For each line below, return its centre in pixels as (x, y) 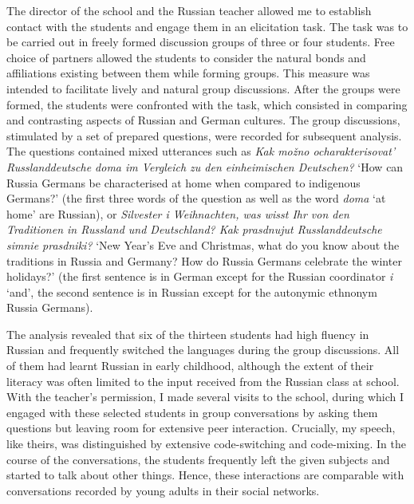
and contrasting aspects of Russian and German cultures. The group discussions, (203, 120)
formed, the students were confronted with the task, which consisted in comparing (207, 104)
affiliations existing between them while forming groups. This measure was (188, 73)
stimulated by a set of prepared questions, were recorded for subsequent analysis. (204, 135)
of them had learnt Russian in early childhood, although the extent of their (190, 366)
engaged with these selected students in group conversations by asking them (192, 412)
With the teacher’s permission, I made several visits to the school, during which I (205, 397)
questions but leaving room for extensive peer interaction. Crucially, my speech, (201, 428)
